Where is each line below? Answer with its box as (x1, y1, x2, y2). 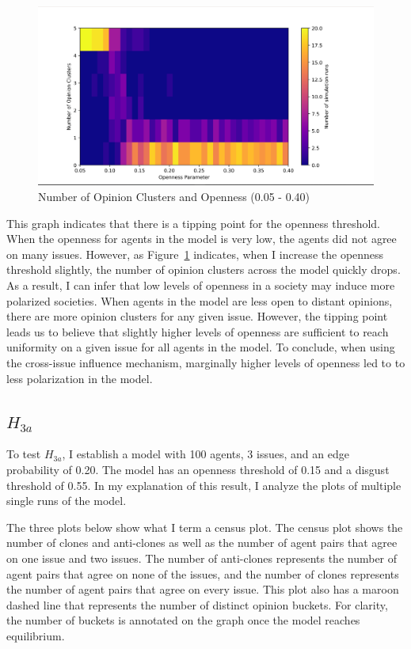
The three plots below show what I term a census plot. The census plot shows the (6, 518, 403, 535)
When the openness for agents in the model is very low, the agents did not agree (6, 230, 397, 247)
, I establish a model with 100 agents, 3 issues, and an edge (62, 446, 349, 462)
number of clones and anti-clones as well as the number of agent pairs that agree (6, 534, 398, 551)
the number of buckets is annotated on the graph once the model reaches (6, 612, 360, 628)
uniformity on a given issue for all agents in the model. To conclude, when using (6, 339, 395, 355)
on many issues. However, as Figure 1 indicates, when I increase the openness (6, 245, 384, 262)
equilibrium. (6, 627, 65, 643)
